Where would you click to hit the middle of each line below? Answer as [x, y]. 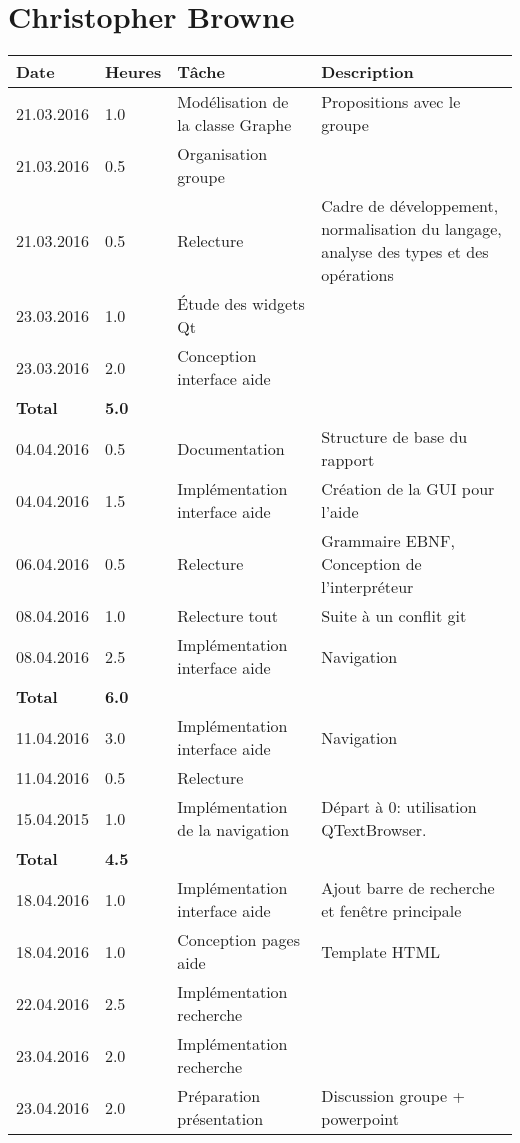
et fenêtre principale [391, 911]
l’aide [340, 512]
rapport [348, 460]
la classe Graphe [234, 125]
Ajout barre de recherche [408, 888]
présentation [220, 1119]
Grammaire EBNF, [388, 541]
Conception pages [239, 940]
